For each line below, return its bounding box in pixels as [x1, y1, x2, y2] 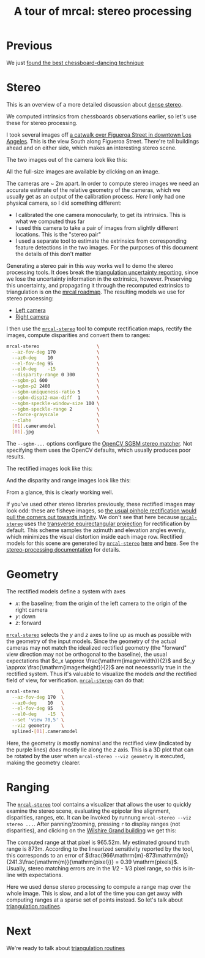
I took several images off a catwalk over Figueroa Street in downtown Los [6, 131, 192, 139]
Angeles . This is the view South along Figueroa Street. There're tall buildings [6, 137, 199, 145]
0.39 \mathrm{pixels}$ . [120, 858, 179, 865]
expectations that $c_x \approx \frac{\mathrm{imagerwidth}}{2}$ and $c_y [6, 657, 195, 664]
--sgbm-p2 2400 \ [12, 383, 100, 389]
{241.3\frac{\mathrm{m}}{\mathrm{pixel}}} [6, 858, 114, 865]
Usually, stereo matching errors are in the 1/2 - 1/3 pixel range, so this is [6, 864, 187, 872]
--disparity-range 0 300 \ [12, 372, 100, 378]
